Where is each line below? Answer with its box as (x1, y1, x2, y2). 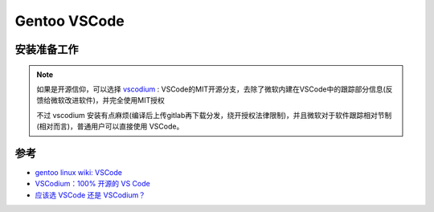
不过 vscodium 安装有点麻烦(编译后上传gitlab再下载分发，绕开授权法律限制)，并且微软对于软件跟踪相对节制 (36, 110, 392, 120)
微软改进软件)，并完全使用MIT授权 (50, 96, 165, 105)
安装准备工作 (14, 43, 79, 56)
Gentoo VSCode (14, 12, 125, 30)
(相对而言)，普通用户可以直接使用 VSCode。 (36, 121, 184, 132)
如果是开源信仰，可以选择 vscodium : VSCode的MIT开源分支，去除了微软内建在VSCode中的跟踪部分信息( (36, 84, 386, 94)
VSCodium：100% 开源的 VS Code (35, 179, 150, 189)
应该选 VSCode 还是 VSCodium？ (35, 190, 146, 200)
